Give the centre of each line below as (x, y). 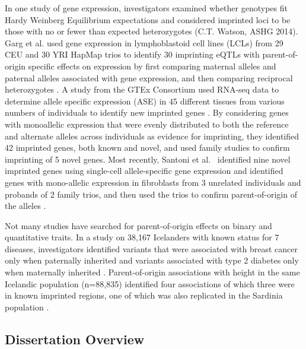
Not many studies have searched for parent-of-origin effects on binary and (138, 225)
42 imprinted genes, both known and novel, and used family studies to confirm (147, 147)
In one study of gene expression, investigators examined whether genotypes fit (146, 8)
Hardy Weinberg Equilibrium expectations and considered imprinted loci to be (148, 19)
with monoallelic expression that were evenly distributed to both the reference (147, 124)
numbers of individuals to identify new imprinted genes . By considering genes (147, 112)
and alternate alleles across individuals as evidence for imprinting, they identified (152, 136)
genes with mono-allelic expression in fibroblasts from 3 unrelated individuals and (153, 182)
